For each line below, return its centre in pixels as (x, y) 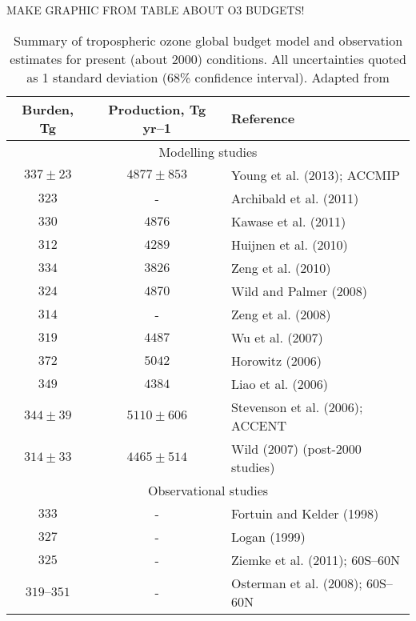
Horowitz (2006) (276, 360)
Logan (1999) (268, 536)
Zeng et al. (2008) (281, 314)
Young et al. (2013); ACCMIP (315, 174)
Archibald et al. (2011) (295, 198)
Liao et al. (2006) (280, 383)
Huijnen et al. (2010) (289, 244)
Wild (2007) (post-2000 (296, 448)
